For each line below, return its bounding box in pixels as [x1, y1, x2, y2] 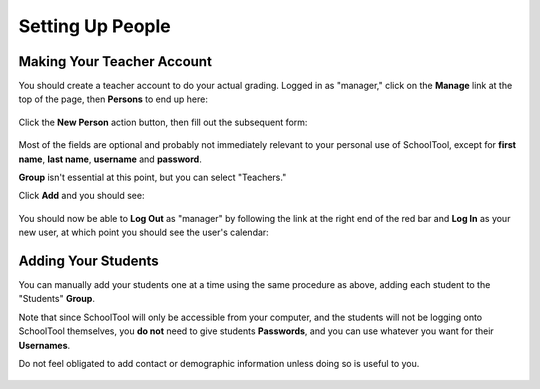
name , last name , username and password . [18, 153, 202, 165]
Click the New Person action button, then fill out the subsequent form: [18, 116, 308, 128]
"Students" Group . [18, 293, 95, 305]
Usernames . [18, 339, 71, 351]
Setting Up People [18, 15, 172, 37]
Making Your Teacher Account [18, 53, 212, 70]
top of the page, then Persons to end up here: [18, 93, 209, 105]
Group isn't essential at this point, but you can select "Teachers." [18, 171, 287, 184]
